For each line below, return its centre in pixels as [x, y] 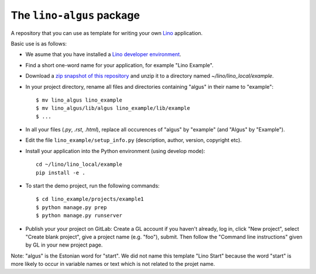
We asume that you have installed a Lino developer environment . [103, 54]
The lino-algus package [75, 15]
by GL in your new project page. [64, 245]
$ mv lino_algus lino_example [79, 100]
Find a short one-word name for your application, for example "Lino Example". [119, 65]
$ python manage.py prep [71, 207]
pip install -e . [61, 173]
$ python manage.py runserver [79, 216]
